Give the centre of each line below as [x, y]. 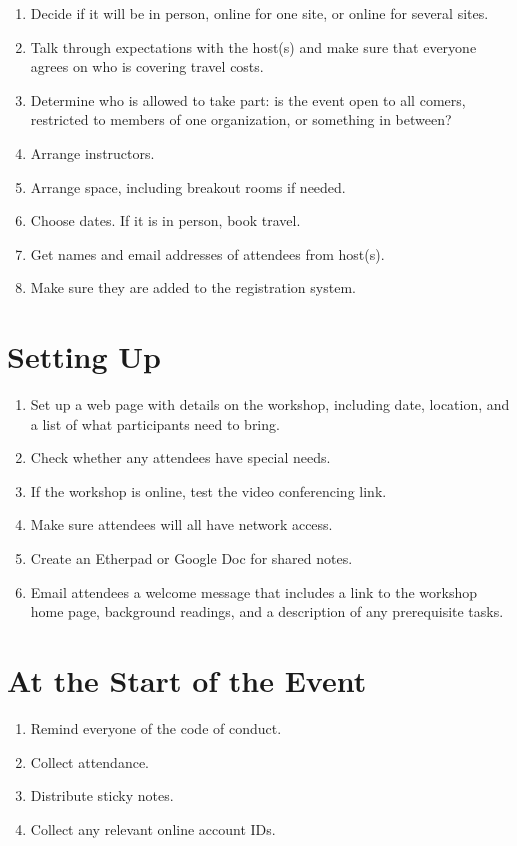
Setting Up [84, 356]
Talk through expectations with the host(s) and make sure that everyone [253, 46]
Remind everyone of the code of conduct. [156, 727]
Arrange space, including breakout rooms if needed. [188, 186]
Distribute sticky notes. [102, 795]
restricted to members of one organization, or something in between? [241, 119]
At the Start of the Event [187, 680]
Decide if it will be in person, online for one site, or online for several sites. [259, 13]
